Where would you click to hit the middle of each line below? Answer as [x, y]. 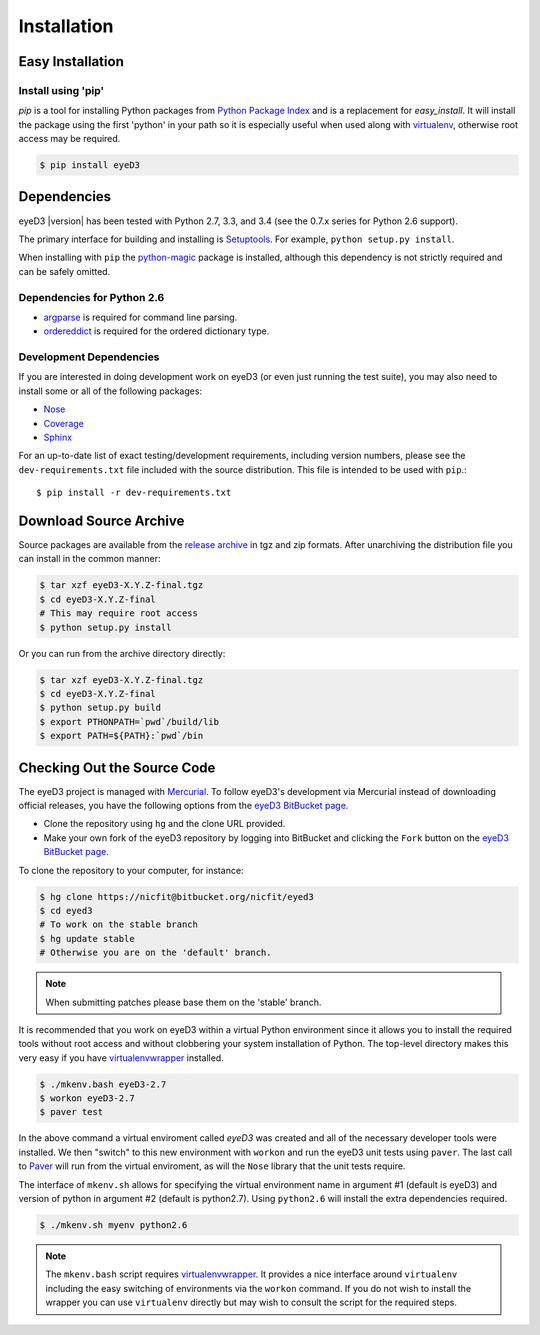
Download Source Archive [101, 520]
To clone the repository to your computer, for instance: [131, 870]
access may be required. [69, 139]
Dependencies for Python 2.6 [91, 297]
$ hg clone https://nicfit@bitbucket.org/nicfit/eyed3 [176, 896]
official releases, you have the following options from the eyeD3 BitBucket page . [183, 806]
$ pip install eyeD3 [89, 165]
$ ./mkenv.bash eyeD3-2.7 [103, 1084]
